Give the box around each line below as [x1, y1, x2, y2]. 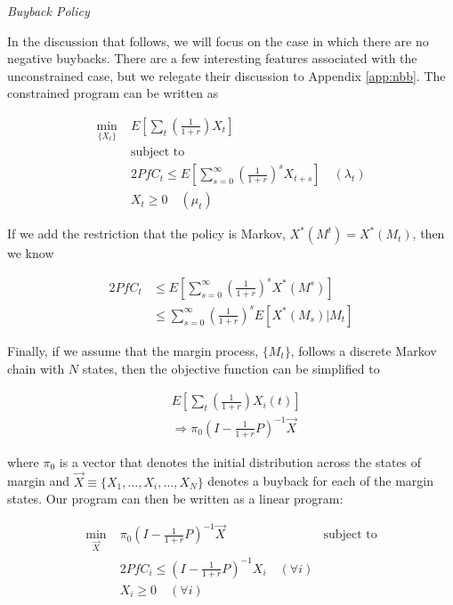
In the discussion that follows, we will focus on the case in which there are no [7, 31, 429, 50]
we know [7, 244, 54, 262]
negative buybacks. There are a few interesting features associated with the [7, 49, 417, 68]
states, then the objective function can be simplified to [82, 359, 380, 377]
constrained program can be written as [7, 84, 219, 102]
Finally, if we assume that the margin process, [7, 341, 259, 359]
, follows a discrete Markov [290, 341, 437, 359]
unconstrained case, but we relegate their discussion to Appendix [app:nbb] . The [7, 66, 446, 85]
